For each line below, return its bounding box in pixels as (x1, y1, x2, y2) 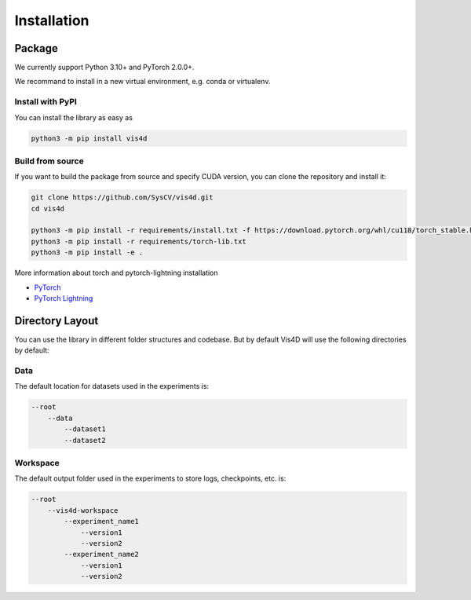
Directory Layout (14, 314, 99, 327)
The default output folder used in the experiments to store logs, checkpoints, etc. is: (14, 474, 287, 483)
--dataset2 (64, 436, 106, 445)
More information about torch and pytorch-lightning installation (14, 268, 219, 278)
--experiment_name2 (64, 550, 139, 559)
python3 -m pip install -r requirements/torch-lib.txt (31, 236, 246, 246)
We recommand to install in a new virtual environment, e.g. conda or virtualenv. (14, 77, 271, 86)
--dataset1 (64, 425, 106, 434)
